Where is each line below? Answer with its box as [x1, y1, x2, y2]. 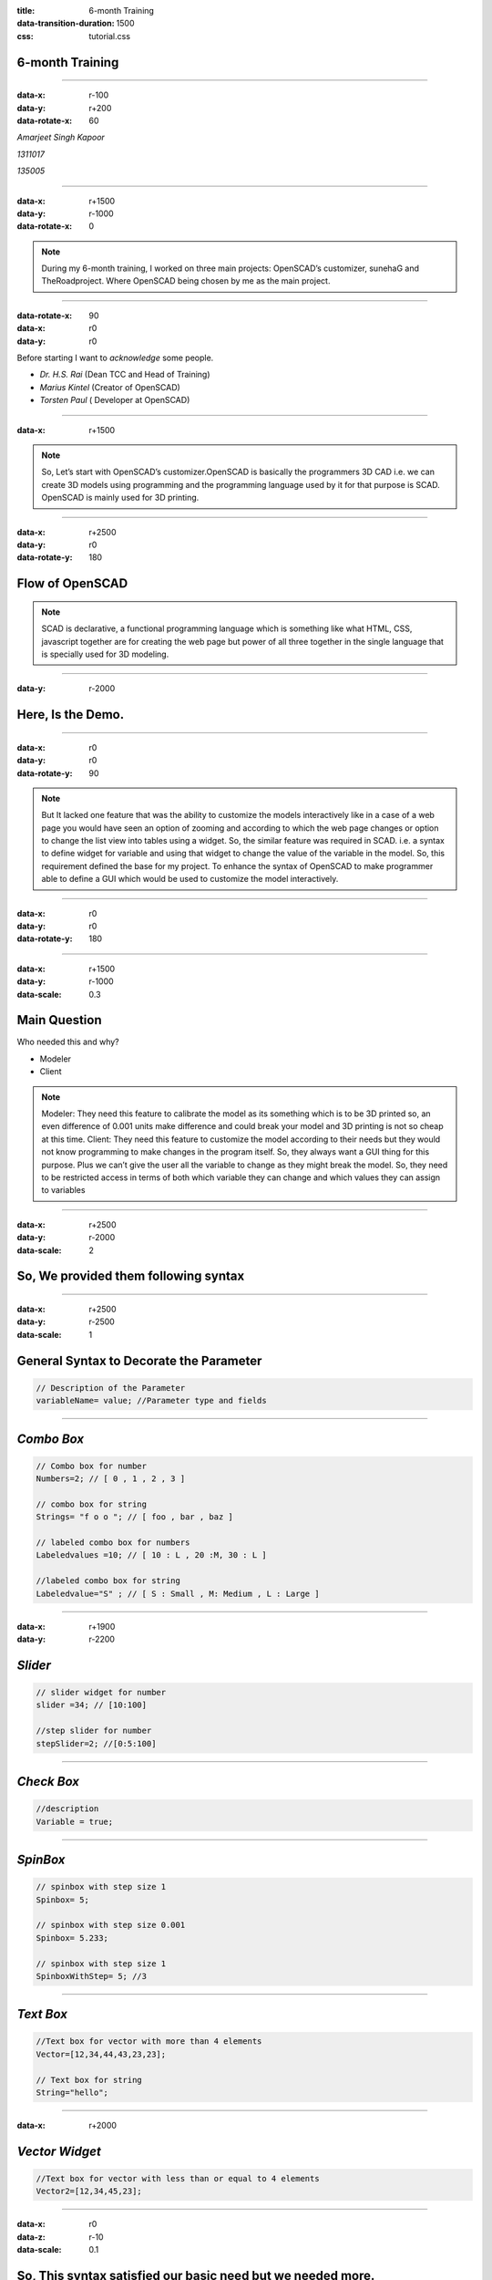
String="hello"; [36, 2088, 109, 2098]
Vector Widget [16, 2143, 102, 2159]
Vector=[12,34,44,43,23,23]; [36, 2048, 167, 2059]
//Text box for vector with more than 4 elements [36, 2036, 262, 2047]
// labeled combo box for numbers [36, 1538, 190, 1548]
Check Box [16, 1774, 80, 1789]
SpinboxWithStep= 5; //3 [36, 1971, 148, 1981]
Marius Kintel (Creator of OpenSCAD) [39, 381, 181, 392]
